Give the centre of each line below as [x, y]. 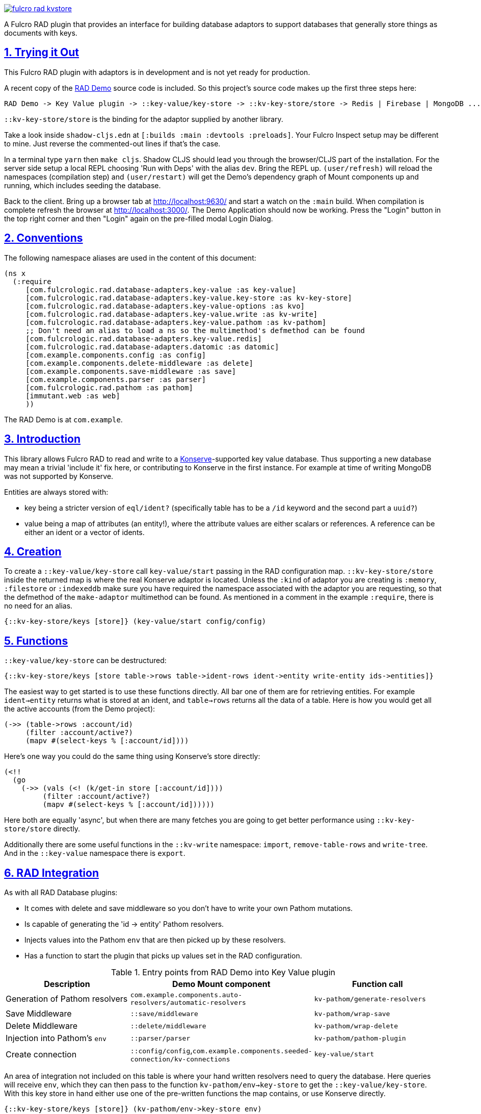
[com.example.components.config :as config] [116, 355]
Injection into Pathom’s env [56, 1038]
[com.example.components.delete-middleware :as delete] [139, 363]
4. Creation [33, 551]
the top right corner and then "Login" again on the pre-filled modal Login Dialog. [139, 218]
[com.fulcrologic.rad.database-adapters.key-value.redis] [144, 338]
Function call [378, 984]
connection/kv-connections [180, 1059]
